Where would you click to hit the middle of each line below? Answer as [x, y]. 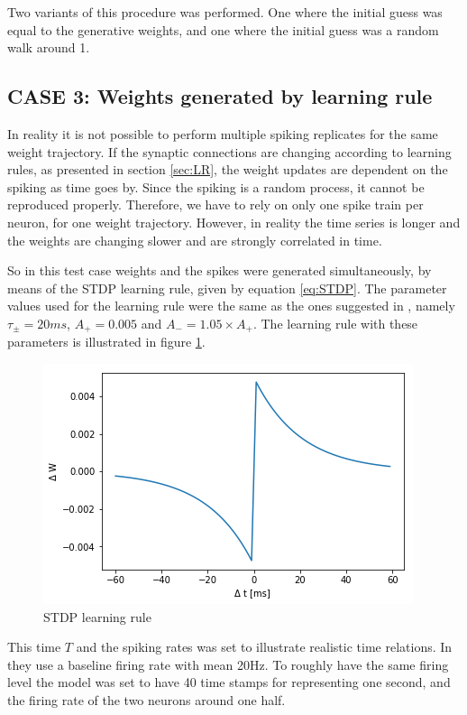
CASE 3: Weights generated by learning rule [220, 96]
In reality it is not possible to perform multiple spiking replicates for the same [223, 133]
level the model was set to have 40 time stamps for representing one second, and [229, 682]
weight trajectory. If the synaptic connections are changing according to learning [229, 151]
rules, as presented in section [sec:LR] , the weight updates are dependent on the [228, 169]
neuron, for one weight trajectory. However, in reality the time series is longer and [234, 222]
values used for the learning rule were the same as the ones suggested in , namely [231, 306]
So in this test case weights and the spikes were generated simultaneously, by [220, 270]
